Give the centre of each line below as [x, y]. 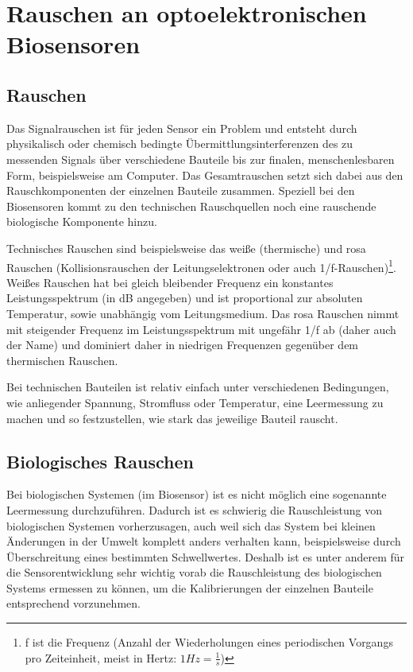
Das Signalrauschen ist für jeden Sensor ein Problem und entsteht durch [182, 128]
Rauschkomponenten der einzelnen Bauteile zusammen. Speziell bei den [181, 190]
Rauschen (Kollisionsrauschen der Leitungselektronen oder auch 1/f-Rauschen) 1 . [201, 266]
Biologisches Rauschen [100, 461]
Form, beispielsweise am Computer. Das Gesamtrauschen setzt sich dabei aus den [205, 175]
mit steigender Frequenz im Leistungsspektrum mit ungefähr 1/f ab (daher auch [201, 329]
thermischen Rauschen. [62, 360]
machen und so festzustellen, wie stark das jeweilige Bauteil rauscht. [172, 418]
